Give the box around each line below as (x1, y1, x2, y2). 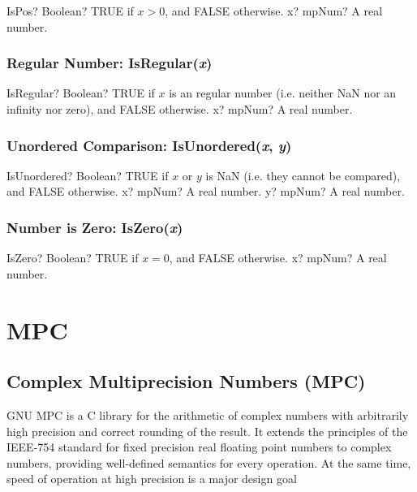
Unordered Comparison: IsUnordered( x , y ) (6, 135, 292, 155)
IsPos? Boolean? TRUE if (6, 2, 134, 19)
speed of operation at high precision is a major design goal (6, 470, 297, 487)
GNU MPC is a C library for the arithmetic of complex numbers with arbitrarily (6, 406, 409, 423)
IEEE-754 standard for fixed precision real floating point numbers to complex (6, 438, 392, 455)
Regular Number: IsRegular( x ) (6, 53, 213, 73)
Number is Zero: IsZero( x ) (6, 217, 183, 237)
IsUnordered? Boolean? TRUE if (6, 166, 169, 183)
